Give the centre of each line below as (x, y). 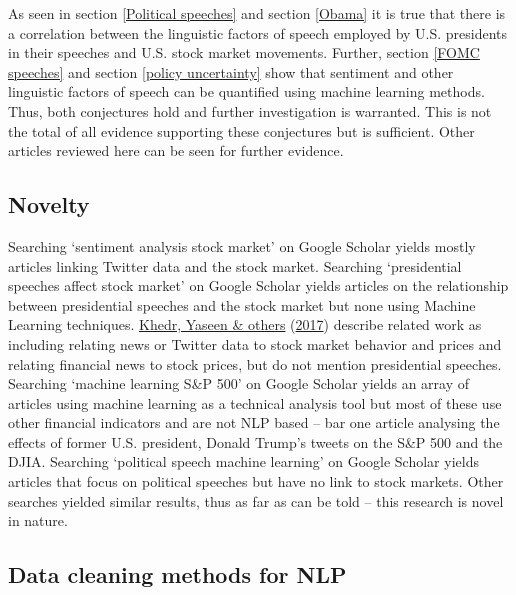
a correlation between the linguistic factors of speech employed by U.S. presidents (258, 32)
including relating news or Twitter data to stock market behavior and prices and (255, 343)
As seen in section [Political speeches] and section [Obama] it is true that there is (257, 13)
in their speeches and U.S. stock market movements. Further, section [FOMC (244, 52)
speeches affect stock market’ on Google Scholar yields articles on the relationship (258, 285)
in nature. (38, 520)
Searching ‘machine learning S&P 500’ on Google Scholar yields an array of (239, 383)
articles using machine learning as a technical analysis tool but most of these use (255, 402)
